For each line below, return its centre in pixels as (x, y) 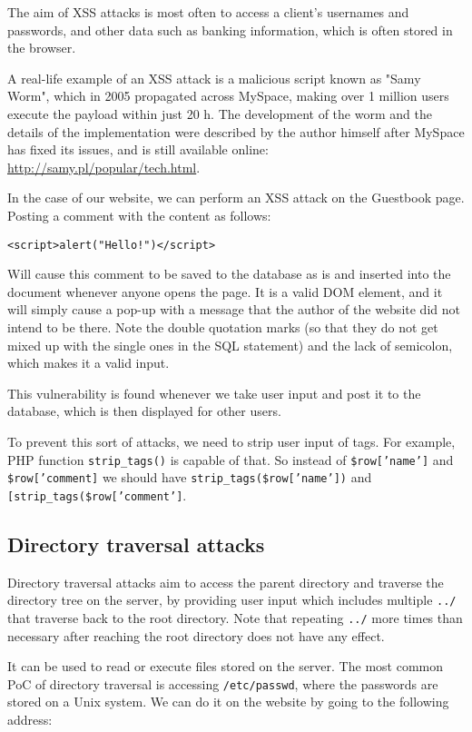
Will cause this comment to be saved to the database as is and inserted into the (229, 274)
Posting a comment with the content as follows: (139, 215)
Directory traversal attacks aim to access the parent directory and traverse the (226, 582)
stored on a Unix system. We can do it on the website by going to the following (228, 702)
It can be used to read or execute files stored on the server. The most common (225, 666)
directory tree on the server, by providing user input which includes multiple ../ (232, 600)
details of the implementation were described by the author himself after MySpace (236, 131)
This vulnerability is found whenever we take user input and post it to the (214, 393)
